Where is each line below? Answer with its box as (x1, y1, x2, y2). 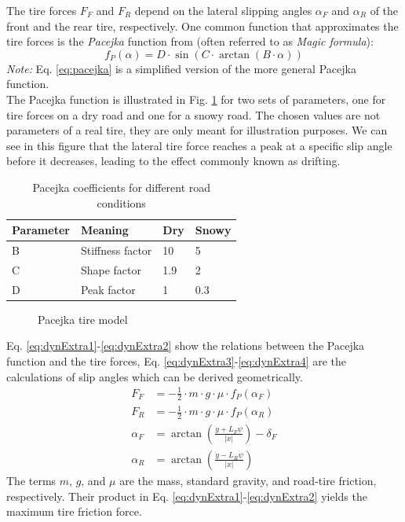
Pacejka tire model (38, 311, 128, 327)
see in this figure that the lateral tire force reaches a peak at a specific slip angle (6, 137, 392, 153)
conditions (97, 194, 146, 211)
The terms (6, 472, 57, 488)
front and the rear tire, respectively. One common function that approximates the (6, 17, 399, 34)
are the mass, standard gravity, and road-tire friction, (119, 472, 377, 488)
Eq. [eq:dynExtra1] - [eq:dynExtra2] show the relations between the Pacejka (6, 337, 365, 354)
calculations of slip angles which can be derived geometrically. (6, 368, 303, 384)
